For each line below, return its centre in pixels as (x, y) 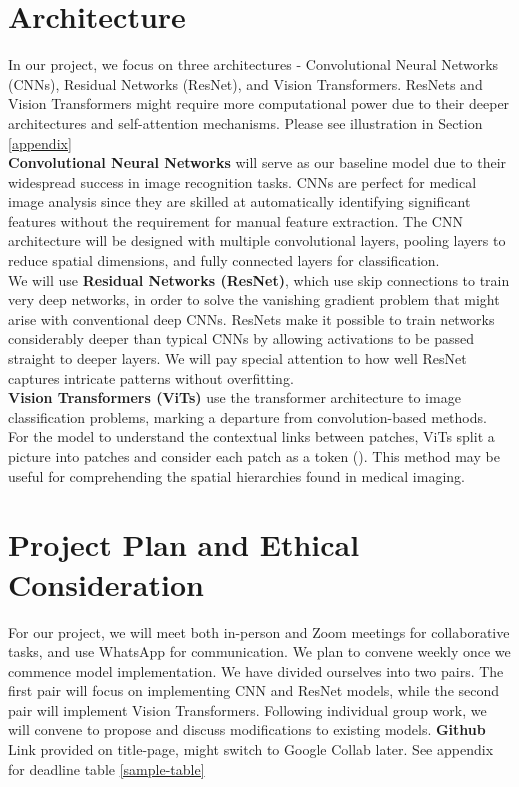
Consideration (106, 583)
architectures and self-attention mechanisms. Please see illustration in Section (245, 122)
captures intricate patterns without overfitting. (151, 377)
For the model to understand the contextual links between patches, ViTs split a (251, 436)
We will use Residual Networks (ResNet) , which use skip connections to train (259, 279)
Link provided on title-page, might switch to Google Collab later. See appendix (251, 749)
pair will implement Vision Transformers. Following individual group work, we (247, 709)
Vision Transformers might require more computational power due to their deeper (259, 103)
